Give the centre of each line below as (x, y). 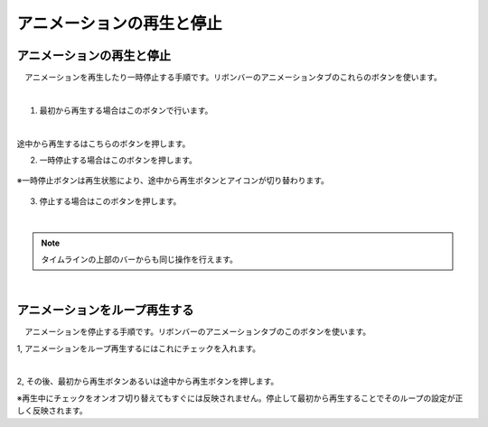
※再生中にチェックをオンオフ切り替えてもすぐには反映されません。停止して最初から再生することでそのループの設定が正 (240, 398)
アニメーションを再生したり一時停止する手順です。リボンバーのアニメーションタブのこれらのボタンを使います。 (233, 78)
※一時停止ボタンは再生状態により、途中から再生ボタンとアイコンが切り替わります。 (173, 181)
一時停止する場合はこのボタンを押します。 (118, 160)
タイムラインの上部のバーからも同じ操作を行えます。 (140, 259)
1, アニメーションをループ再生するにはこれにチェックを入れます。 (139, 348)
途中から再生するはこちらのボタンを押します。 (103, 144)
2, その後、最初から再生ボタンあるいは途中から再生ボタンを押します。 (148, 381)
